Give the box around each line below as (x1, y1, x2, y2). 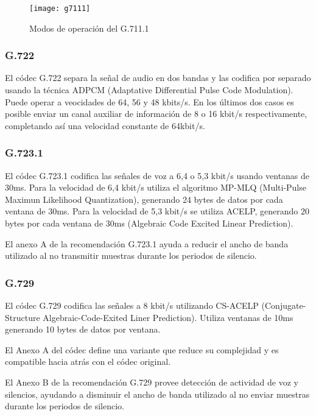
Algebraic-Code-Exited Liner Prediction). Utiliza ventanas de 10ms (43, 311, 293, 323)
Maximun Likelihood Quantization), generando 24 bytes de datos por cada (5, 192, 283, 205)
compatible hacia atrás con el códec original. (5, 355, 170, 368)
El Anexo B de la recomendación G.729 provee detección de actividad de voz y (5, 376, 298, 388)
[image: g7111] (29, 4, 91, 13)
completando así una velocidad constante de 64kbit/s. (5, 119, 205, 132)
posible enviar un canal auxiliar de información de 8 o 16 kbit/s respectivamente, (5, 107, 307, 120)
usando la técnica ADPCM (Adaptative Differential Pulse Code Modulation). (5, 83, 293, 96)
